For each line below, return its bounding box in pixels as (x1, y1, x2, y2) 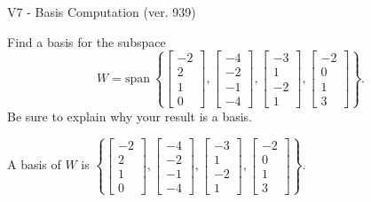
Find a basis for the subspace (7, 32, 166, 50)
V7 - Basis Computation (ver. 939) (7, 3, 196, 20)
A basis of (7, 155, 61, 174)
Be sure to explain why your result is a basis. (7, 106, 253, 125)
